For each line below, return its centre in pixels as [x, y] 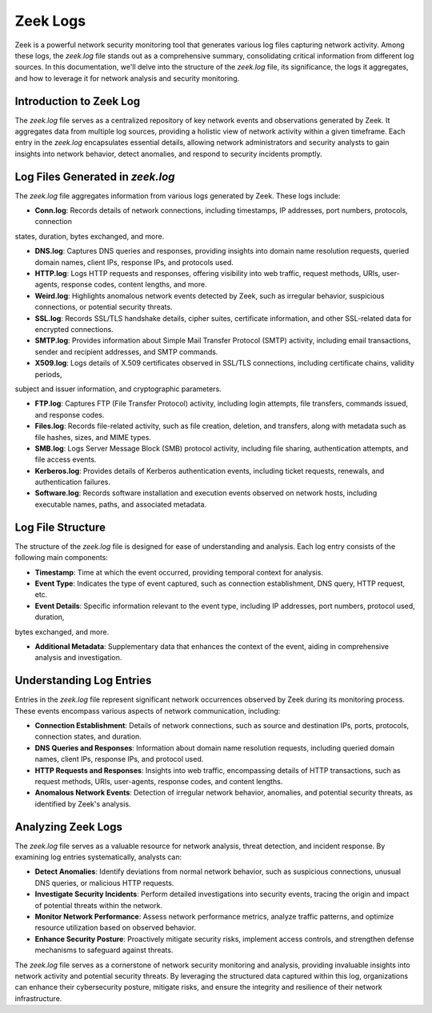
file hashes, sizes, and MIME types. [93, 437]
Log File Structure [60, 527]
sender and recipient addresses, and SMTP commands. [126, 351]
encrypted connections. [74, 329]
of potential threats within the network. [99, 905]
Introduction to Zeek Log [78, 101]
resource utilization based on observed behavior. [115, 927]
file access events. [66, 459]
